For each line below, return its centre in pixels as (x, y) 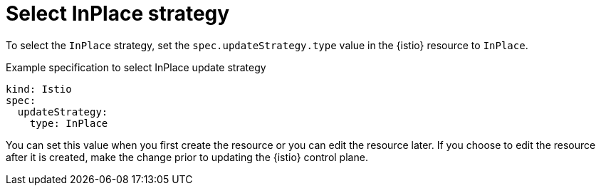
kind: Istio (39, 89)
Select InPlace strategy (118, 14)
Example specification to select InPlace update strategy (136, 67)
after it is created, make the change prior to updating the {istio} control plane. (187, 157)
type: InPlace (69, 123)
